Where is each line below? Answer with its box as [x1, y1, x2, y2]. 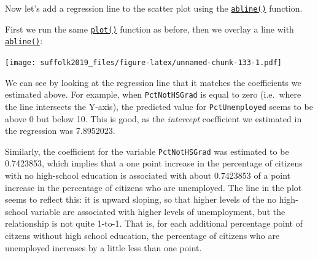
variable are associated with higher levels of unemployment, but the [31, 205, 285, 217]
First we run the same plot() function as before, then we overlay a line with [5, 22, 294, 35]
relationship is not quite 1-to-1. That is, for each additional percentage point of [5, 217, 303, 230]
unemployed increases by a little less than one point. [5, 241, 202, 254]
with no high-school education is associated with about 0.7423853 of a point [5, 168, 291, 181]
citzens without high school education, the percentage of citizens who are [5, 229, 280, 241]
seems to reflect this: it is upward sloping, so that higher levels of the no [5, 193, 277, 206]
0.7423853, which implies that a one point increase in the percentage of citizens [5, 157, 303, 170]
